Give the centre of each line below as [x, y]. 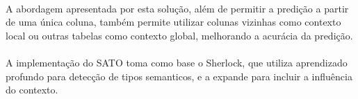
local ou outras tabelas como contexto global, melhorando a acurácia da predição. [179, 35]
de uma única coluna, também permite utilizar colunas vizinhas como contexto [173, 22]
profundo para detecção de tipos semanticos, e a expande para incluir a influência [179, 76]
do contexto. [32, 90]
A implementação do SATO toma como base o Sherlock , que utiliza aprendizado [177, 62]
